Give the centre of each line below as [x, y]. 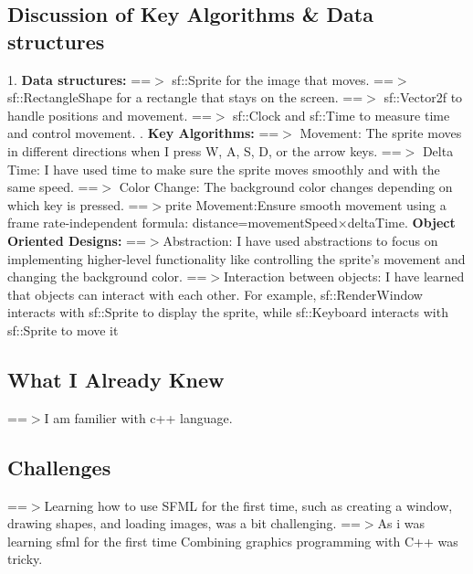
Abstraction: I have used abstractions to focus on [300, 240]
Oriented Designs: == [77, 240]
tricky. [25, 559]
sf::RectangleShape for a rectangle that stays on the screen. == [185, 97]
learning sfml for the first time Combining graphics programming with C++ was [233, 541]
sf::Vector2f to [423, 97]
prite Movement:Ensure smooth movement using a [305, 204]
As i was [401, 523]
